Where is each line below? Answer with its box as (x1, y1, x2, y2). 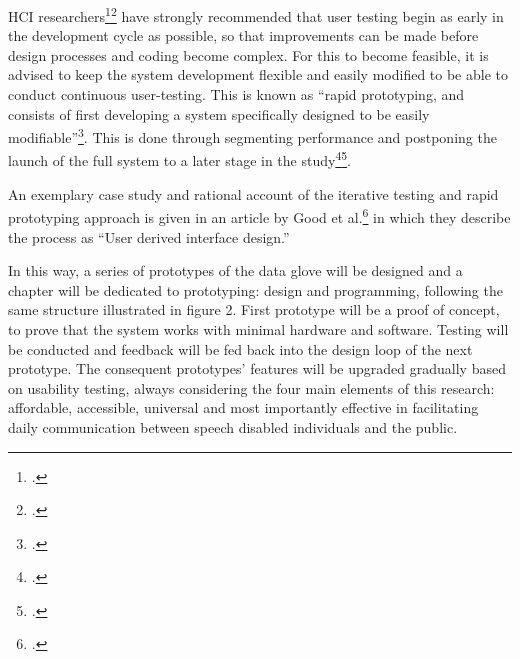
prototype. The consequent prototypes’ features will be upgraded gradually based (8, 358, 506, 379)
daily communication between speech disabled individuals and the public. (8, 416, 458, 437)
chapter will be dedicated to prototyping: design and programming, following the (8, 279, 503, 300)
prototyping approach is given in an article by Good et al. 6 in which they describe (8, 204, 511, 227)
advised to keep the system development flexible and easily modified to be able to (8, 64, 508, 85)
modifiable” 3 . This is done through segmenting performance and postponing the (8, 124, 497, 147)
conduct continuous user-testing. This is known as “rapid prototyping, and (8, 84, 465, 105)
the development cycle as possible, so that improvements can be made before (8, 25, 479, 46)
